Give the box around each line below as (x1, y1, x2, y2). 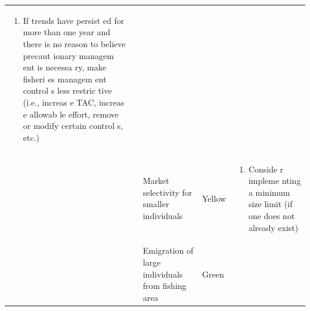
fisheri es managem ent (23, 72, 107, 85)
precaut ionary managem (23, 49, 114, 61)
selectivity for (142, 186, 193, 198)
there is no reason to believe (23, 37, 126, 50)
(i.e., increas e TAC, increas (23, 96, 125, 108)
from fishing (142, 279, 187, 292)
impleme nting (248, 174, 301, 187)
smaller (142, 198, 169, 210)
